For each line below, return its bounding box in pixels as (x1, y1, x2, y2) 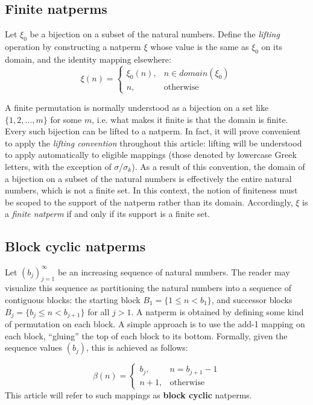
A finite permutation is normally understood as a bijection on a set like (5, 101, 269, 113)
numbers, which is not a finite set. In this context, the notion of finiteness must (5, 184, 298, 196)
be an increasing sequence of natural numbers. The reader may (57, 265, 290, 278)
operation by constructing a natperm (5, 40, 141, 52)
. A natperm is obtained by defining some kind (131, 305, 304, 318)
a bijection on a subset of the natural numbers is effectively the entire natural (5, 172, 292, 184)
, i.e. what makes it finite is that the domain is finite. (92, 113, 288, 125)
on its (261, 40, 282, 52)
